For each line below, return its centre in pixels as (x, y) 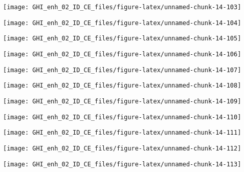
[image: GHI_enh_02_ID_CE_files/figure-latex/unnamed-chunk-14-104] (122, 23)
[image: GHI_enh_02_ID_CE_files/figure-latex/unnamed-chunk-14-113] (122, 164)
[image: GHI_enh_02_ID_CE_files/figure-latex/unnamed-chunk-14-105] (122, 39)
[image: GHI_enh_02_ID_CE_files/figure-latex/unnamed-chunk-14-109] (122, 101)
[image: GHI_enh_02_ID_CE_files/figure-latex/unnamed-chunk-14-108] (122, 86)
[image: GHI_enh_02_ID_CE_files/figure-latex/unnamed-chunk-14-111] (122, 133)
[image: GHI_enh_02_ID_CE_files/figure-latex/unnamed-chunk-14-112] (122, 148)
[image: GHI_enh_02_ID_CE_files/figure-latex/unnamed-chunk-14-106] (122, 54)
